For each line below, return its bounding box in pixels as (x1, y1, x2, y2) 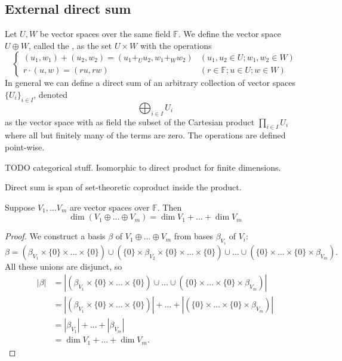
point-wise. (5, 140, 45, 153)
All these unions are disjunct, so (5, 260, 122, 272)
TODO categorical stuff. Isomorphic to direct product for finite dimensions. (5, 161, 281, 173)
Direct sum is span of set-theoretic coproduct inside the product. (5, 181, 242, 193)
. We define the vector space (178, 27, 281, 40)
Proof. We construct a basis (5, 230, 106, 242)
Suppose (5, 200, 35, 213)
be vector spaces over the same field (39, 27, 171, 40)
